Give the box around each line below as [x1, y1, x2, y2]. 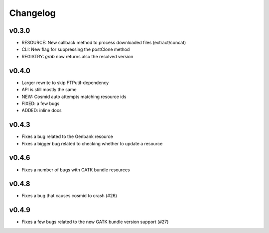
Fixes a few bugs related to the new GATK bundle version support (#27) [21, 219, 169, 225]
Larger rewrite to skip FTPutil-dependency [21, 80, 109, 86]
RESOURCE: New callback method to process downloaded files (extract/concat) [21, 40, 186, 46]
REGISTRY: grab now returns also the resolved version [21, 53, 134, 59]
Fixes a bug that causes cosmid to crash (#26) [21, 193, 117, 199]
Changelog [9, 7, 56, 18]
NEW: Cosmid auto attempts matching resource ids [21, 94, 127, 100]
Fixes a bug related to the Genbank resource [21, 133, 113, 139]
